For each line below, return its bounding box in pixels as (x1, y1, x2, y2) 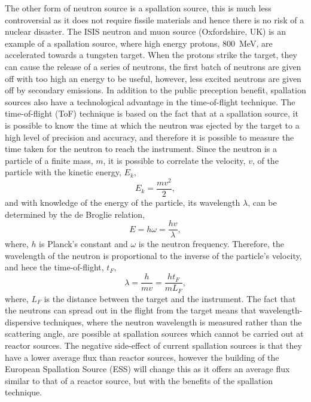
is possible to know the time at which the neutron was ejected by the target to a (5, 118, 300, 131)
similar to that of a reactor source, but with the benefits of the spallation (5, 374, 273, 386)
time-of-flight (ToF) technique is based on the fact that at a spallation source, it (5, 107, 298, 120)
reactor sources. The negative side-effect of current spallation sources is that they (5, 339, 302, 351)
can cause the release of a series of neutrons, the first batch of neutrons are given (5, 60, 301, 72)
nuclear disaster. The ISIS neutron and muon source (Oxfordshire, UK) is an (5, 25, 286, 38)
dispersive (5, 315, 41, 328)
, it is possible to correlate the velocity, (103, 154, 246, 166)
